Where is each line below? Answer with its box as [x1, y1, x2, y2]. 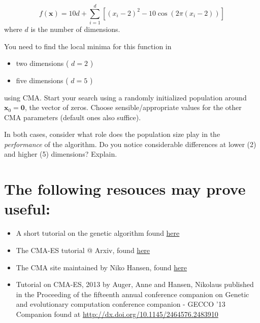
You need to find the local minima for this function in [4, 41, 172, 51]
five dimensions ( [16, 75, 69, 85]
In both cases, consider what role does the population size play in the [4, 129, 220, 139]
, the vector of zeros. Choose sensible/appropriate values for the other [24, 102, 242, 113]
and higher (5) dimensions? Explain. [4, 149, 117, 159]
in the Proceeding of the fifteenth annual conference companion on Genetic [16, 289, 249, 299]
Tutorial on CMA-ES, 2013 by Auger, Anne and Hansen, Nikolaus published [16, 279, 254, 290]
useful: [4, 198, 50, 219]
